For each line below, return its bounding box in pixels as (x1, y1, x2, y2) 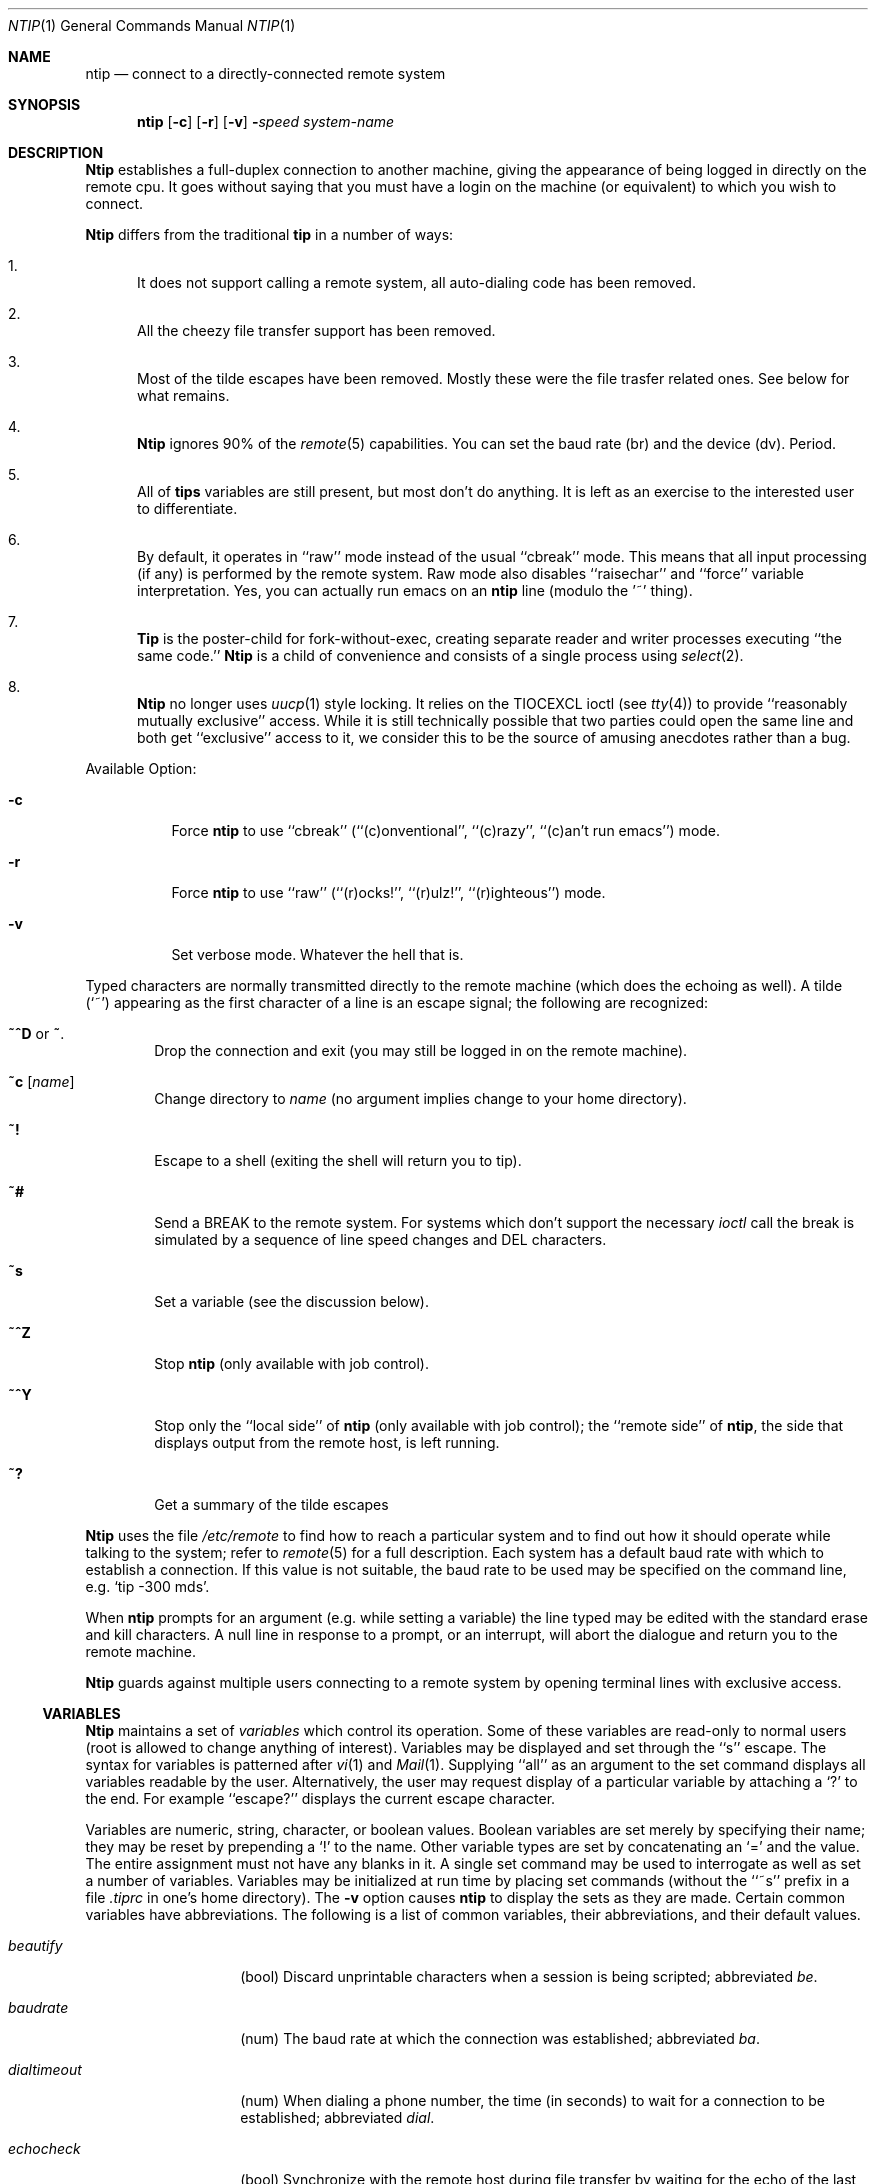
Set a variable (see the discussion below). (154, 1293, 430, 1310)
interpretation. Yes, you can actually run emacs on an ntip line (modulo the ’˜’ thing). (137, 582, 693, 599)
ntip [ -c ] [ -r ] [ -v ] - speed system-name (137, 113, 395, 130)
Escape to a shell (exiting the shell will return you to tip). (154, 1152, 522, 1169)
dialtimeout (8, 2061, 82, 2078)
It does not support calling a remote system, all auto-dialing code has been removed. (137, 274, 696, 291)
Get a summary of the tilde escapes (154, 1496, 389, 1513)
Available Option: (85, 760, 197, 777)
